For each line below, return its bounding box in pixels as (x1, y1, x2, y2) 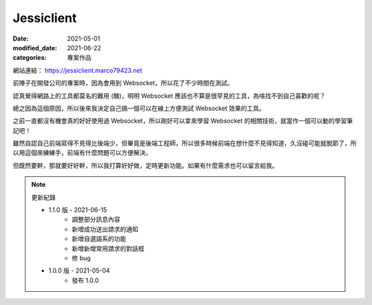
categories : (12, 54, 47, 62)
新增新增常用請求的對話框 (72, 244, 145, 253)
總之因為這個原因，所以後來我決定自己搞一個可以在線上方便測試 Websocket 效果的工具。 (12, 104, 265, 112)
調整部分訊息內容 (72, 215, 121, 224)
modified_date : (12, 43, 58, 52)
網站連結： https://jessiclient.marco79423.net (12, 66, 143, 74)
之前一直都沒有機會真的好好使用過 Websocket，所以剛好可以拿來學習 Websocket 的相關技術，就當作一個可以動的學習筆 (12, 117, 353, 125)
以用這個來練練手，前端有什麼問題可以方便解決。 (12, 149, 152, 157)
